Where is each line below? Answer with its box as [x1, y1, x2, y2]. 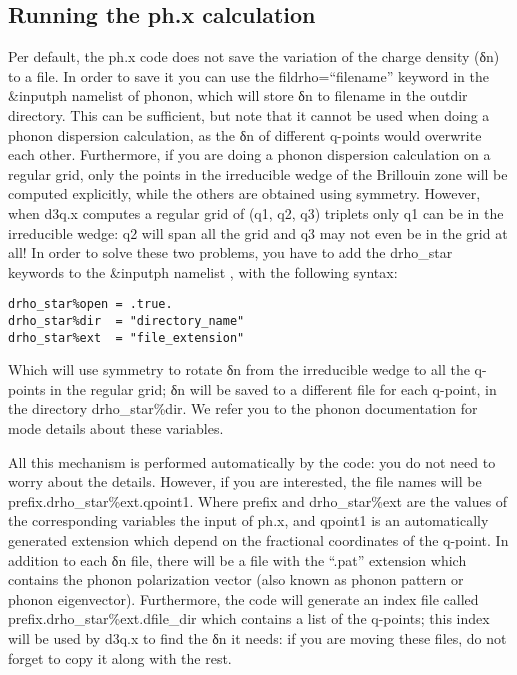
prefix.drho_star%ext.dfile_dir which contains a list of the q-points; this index [8, 608, 490, 629]
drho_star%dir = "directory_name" [8, 313, 245, 328]
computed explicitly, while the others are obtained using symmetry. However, [8, 183, 481, 204]
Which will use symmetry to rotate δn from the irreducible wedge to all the [8, 359, 470, 380]
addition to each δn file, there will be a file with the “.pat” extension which [8, 549, 467, 570]
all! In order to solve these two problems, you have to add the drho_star [8, 242, 453, 263]
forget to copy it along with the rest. [8, 647, 232, 668]
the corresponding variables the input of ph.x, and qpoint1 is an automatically [8, 510, 489, 531]
